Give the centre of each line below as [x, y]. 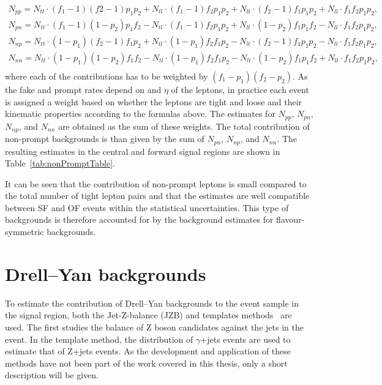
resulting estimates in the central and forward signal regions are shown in [143, 151]
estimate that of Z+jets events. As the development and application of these [148, 351]
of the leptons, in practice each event [240, 89]
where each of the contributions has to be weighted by [107, 76]
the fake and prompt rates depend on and [83, 89]
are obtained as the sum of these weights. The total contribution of [184, 126]
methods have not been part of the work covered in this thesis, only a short [146, 363]
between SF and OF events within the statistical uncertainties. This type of [147, 207]
